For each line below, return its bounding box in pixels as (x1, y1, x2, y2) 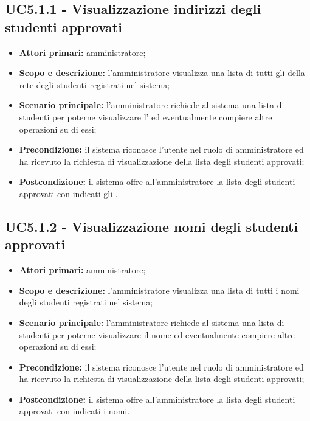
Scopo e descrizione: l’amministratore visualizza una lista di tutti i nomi (19, 284, 300, 296)
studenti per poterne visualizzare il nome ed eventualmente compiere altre (19, 328, 295, 341)
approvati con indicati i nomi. (19, 405, 130, 417)
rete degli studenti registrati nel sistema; (19, 78, 170, 91)
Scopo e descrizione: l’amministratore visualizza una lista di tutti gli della (19, 66, 305, 79)
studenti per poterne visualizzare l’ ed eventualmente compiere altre (19, 110, 272, 123)
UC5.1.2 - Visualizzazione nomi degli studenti (5, 217, 298, 235)
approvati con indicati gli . (19, 187, 118, 200)
